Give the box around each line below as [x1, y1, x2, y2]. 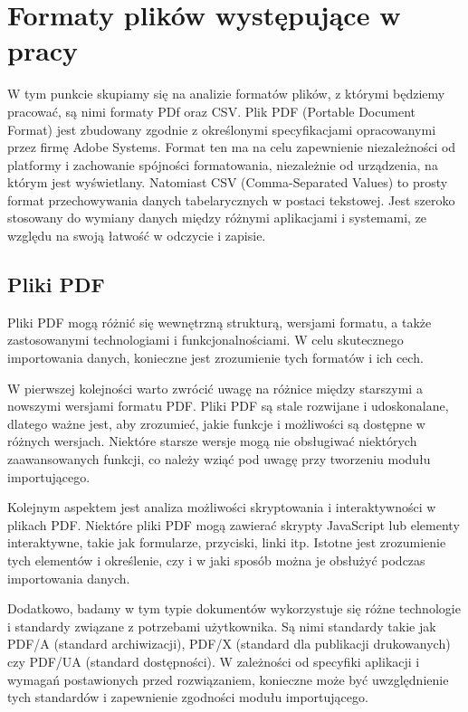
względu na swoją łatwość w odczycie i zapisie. [7, 226, 266, 245]
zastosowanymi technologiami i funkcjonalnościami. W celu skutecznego [7, 330, 404, 349]
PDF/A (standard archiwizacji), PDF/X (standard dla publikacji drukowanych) [7, 634, 451, 653]
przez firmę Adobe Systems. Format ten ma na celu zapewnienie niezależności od [7, 138, 456, 157]
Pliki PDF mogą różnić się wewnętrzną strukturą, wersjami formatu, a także [7, 312, 432, 331]
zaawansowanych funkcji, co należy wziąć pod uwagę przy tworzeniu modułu [7, 450, 431, 469]
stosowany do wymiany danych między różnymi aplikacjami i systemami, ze [7, 208, 427, 227]
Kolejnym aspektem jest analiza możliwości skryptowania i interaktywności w [7, 498, 436, 517]
